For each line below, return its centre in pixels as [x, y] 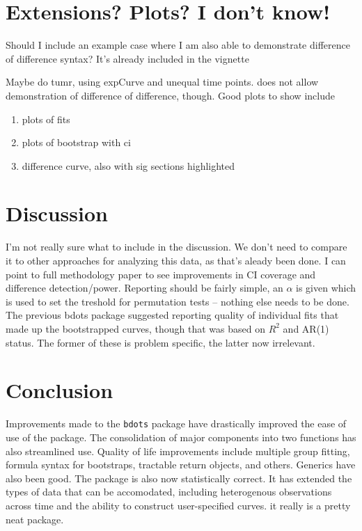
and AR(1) [306, 328]
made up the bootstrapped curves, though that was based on [135, 328]
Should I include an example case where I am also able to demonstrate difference [178, 45]
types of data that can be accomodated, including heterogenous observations [169, 492]
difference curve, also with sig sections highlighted [128, 165]
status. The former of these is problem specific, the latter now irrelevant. [160, 342]
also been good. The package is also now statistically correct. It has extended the [179, 478]
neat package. [35, 519]
